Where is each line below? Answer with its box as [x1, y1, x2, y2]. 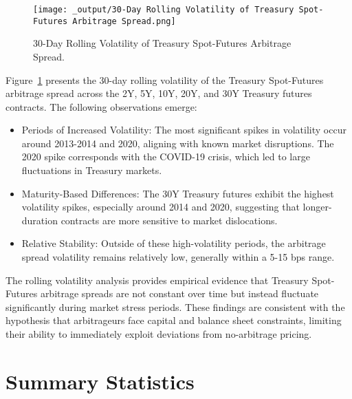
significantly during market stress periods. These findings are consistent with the [5, 299, 345, 314]
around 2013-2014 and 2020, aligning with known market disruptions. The [21, 136, 334, 150]
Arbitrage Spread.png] [72, 16, 176, 26]
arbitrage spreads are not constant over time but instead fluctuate [40, 286, 319, 301]
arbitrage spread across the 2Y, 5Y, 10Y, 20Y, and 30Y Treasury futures [5, 86, 312, 100]
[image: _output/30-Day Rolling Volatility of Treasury [33, 5, 294, 14]
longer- [302, 199, 332, 214]
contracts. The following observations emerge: [5, 99, 197, 114]
